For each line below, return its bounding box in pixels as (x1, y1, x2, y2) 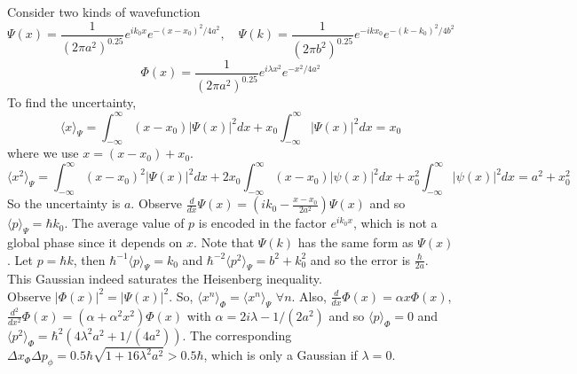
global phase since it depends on (7, 232, 183, 251)
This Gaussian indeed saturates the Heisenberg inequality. (7, 269, 322, 288)
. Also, (291, 286, 327, 305)
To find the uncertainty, (7, 93, 137, 112)
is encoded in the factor (198, 214, 327, 232)
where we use (7, 144, 79, 162)
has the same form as (297, 232, 414, 251)
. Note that (194, 232, 255, 251)
